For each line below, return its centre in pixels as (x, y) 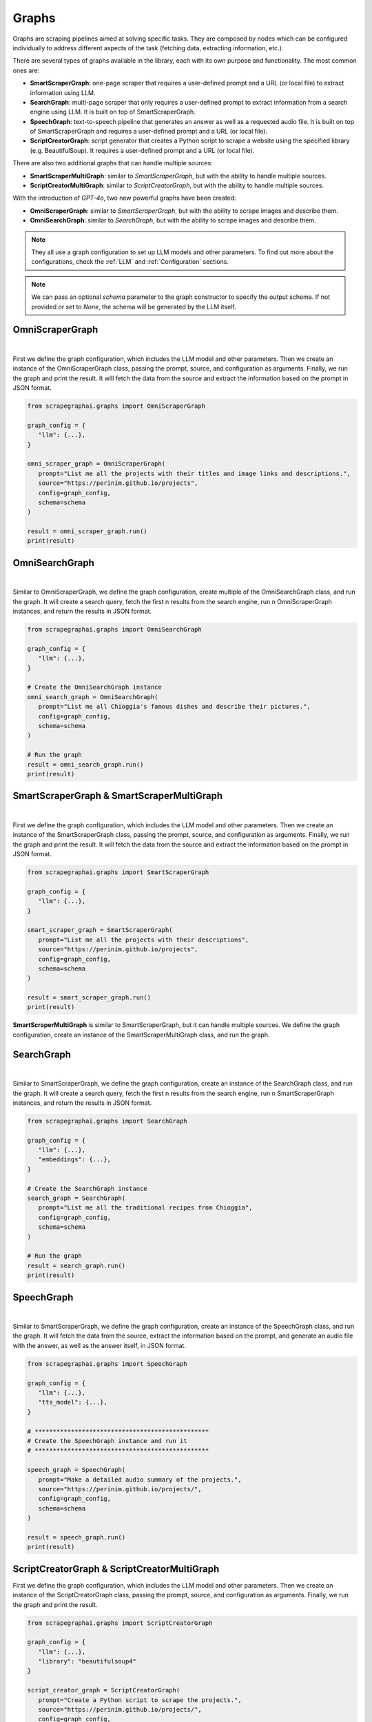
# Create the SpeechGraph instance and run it (107, 1441)
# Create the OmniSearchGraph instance (94, 687)
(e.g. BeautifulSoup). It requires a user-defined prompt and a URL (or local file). (142, 150)
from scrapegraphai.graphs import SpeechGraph (107, 1363)
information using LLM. (63, 92)
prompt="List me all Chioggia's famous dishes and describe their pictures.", (175, 707)
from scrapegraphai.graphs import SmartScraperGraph (118, 872)
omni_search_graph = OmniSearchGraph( (93, 697)
